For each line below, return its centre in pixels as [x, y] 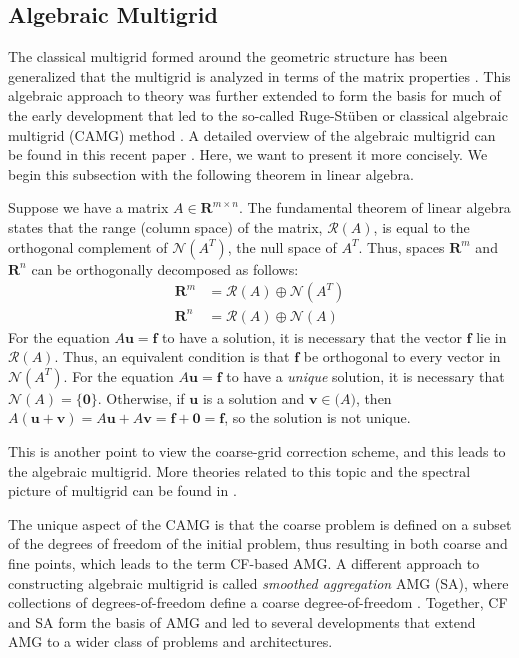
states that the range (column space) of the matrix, [165, 226]
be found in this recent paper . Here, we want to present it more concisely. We [248, 154]
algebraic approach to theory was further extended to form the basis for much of [254, 95]
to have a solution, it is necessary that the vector [312, 336]
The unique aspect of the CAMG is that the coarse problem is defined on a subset [260, 523]
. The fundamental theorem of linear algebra [374, 207]
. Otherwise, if [141, 397]
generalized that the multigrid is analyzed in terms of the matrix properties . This [259, 75]
